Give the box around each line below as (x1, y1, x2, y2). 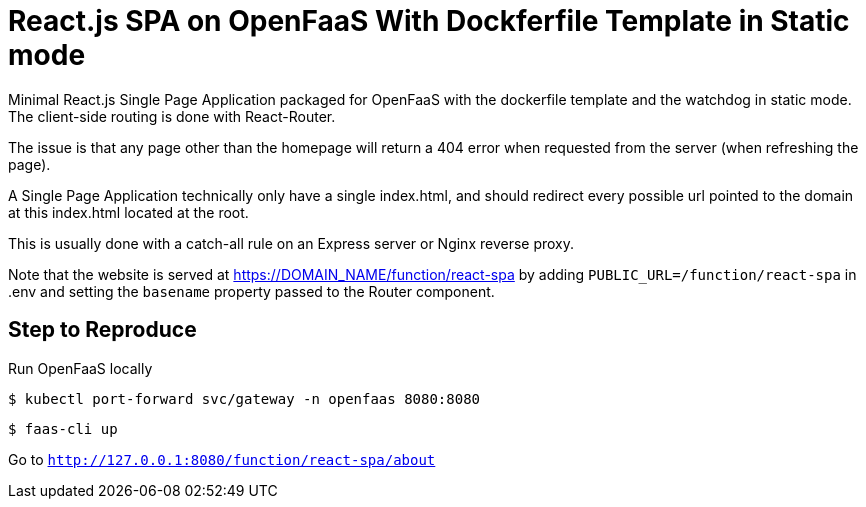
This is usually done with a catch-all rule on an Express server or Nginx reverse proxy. (8, 234, 575, 252)
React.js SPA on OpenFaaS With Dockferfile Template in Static (8, 4, 850, 38)
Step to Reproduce (8, 317, 197, 343)
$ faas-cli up (8, 420, 118, 437)
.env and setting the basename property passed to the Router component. (8, 282, 495, 300)
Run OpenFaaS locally (8, 359, 153, 377)
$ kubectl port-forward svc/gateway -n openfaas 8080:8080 (8, 390, 481, 407)
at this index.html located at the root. (8, 203, 249, 221)
